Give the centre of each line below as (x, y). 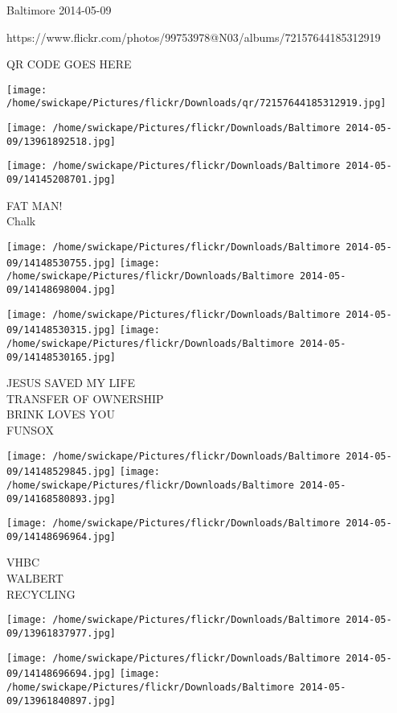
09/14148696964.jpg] (61, 536)
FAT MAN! (35, 205)
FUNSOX (30, 429)
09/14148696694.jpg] (61, 674)
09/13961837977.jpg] (61, 633)
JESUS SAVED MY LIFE (71, 383)
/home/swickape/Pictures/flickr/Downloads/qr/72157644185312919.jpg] (196, 103)
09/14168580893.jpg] (61, 499)
